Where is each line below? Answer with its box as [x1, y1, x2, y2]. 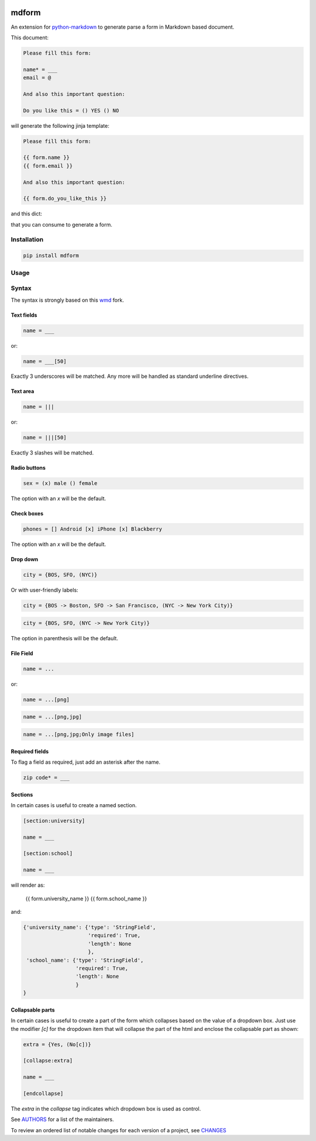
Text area [11, 388, 35, 395]
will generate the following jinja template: [11, 122, 109, 129]
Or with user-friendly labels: [11, 586, 78, 594]
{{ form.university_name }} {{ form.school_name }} [25, 895, 147, 902]
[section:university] [23, 817, 85, 824]
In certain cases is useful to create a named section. [11, 801, 137, 808]
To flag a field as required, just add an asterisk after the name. [11, 759, 161, 766]
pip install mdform [23, 252, 79, 259]
